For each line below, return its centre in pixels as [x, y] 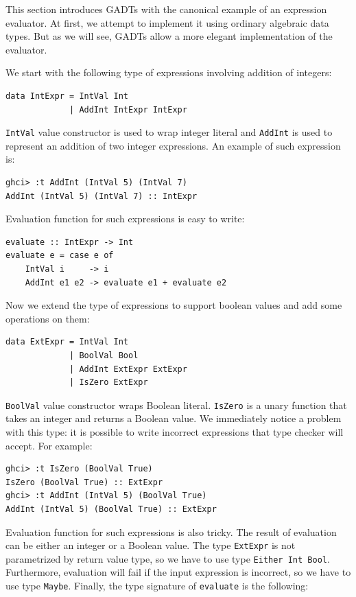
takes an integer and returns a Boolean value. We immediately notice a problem [174, 418]
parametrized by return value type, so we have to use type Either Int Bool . [168, 558]
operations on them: [48, 318]
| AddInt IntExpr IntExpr [128, 109]
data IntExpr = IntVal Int [67, 96]
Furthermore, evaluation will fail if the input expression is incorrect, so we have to [178, 572]
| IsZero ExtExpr [109, 383]
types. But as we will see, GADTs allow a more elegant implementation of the [169, 36]
